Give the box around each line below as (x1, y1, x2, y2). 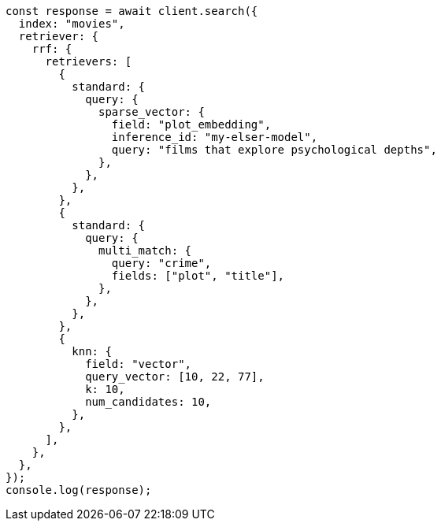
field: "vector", (85, 358, 192, 370)
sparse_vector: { (98, 106, 205, 118)
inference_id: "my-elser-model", (111, 131, 318, 143)
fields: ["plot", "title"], (111, 269, 285, 282)
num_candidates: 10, (85, 395, 212, 408)
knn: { (72, 345, 112, 358)
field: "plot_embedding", (111, 118, 272, 131)
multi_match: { (98, 244, 192, 257)
